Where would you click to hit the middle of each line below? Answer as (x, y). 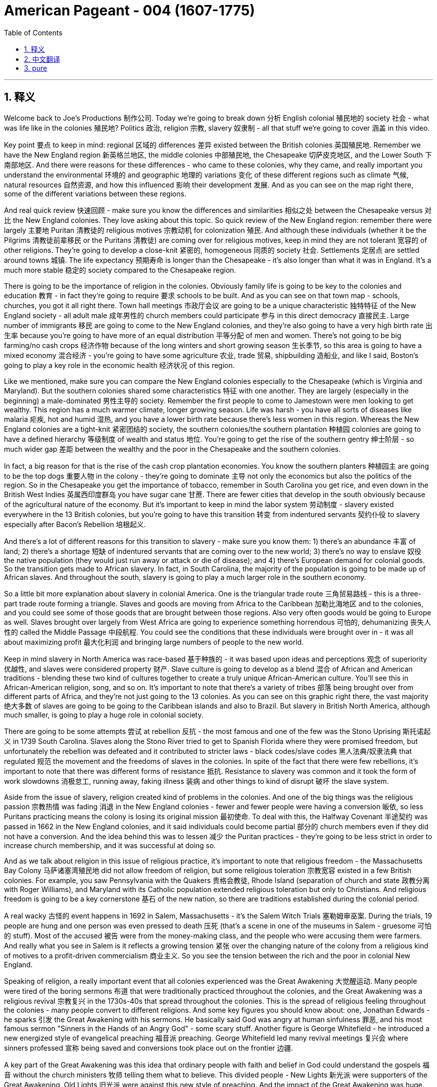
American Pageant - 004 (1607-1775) (130, 10)
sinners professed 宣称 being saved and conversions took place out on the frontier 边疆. (149, 1048)
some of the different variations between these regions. (95, 193)
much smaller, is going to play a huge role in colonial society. (104, 715)
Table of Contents (33, 32)
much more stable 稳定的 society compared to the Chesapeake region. (120, 270)
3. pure (36, 68)
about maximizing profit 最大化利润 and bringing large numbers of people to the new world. (154, 642)
